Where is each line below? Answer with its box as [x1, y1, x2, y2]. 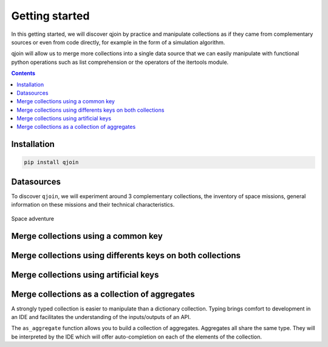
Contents [11, 70, 36, 77]
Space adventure [11, 215, 55, 222]
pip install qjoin [24, 159, 79, 166]
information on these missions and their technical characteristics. [11, 201, 175, 208]
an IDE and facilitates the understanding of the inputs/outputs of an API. [11, 314, 191, 321]
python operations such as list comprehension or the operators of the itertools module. [11, 58, 229, 66]
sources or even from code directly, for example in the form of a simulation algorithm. [11, 38, 225, 46]
